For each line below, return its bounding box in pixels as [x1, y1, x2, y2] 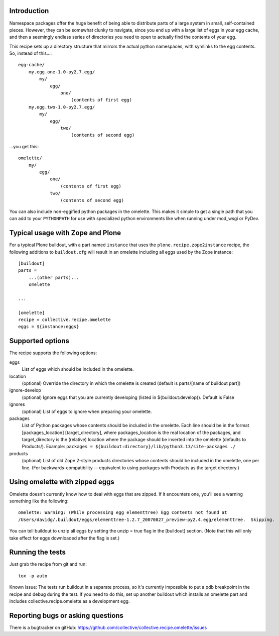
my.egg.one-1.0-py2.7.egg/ [28, 69, 95, 75]
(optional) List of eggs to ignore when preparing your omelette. [22, 408, 152, 414]
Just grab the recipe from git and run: [9, 561, 87, 567]
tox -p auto [18, 573, 48, 579]
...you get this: [9, 143, 39, 149]
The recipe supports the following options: [9, 350, 97, 356]
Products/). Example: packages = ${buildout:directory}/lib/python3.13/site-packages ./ [22, 444, 236, 450]
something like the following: [9, 498, 69, 504]
